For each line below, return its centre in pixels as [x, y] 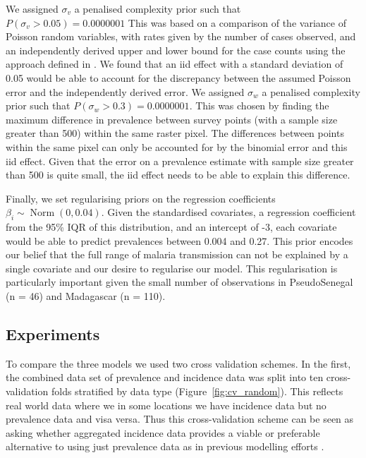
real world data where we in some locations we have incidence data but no [166, 405]
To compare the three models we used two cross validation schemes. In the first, [178, 363]
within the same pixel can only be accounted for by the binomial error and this [177, 146]
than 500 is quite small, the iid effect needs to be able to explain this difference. [178, 175]
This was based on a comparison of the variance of [237, 22]
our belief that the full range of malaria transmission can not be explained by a [177, 254]
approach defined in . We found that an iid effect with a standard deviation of [175, 64]
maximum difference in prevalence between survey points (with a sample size [172, 119]
